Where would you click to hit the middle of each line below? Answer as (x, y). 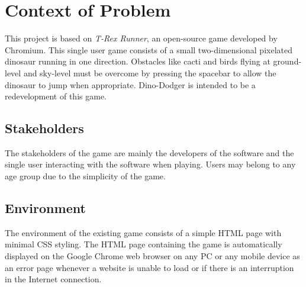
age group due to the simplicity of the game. (85, 176)
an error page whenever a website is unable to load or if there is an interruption (149, 267)
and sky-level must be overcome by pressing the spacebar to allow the (150, 72)
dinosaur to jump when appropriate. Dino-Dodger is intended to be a (130, 84)
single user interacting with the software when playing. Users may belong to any (150, 164)
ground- (287, 61)
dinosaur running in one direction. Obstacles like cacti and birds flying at (138, 61)
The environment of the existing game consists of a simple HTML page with (143, 232)
